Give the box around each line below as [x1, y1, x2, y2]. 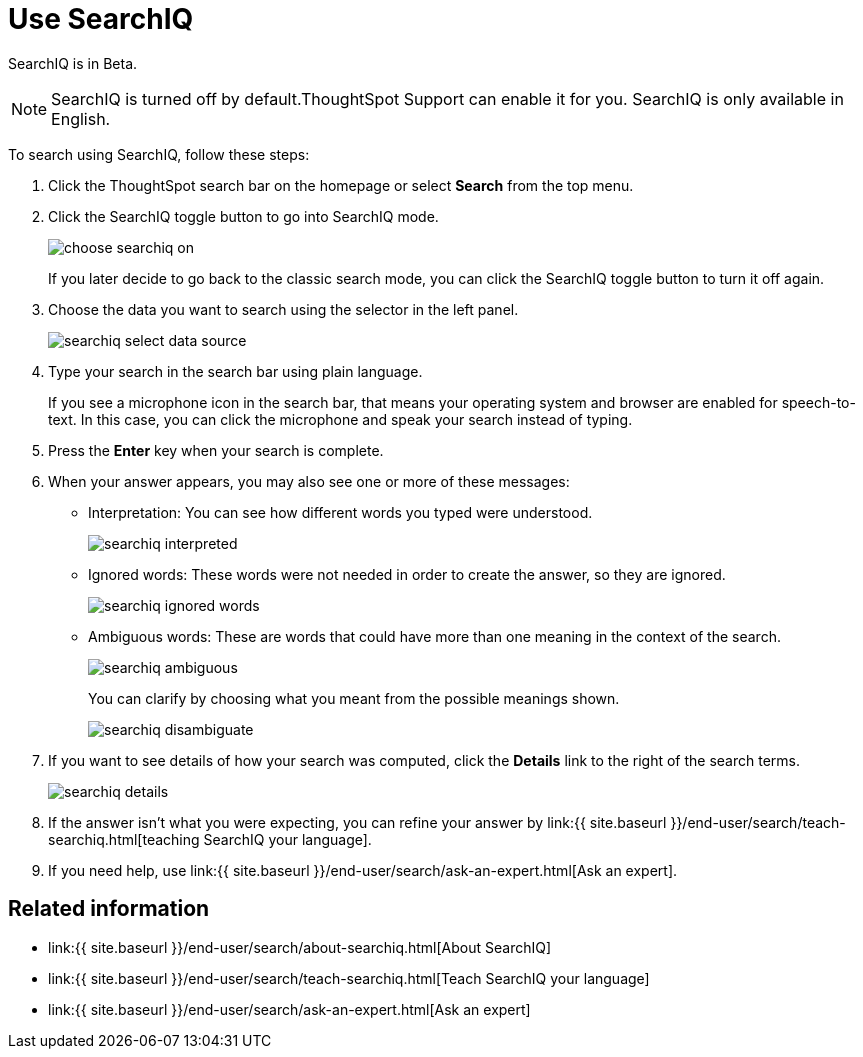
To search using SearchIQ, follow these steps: [8, 145, 310, 163]
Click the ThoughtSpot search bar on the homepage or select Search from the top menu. [48, 176, 634, 194]
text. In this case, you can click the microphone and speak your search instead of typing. [48, 410, 633, 428]
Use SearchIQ [8, 2, 194, 36]
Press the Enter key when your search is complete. [48, 441, 384, 459]
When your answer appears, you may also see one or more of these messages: [48, 472, 570, 490]
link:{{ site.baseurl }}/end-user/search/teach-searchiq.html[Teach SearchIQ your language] [48, 969, 650, 987]
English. [51, 108, 111, 129]
